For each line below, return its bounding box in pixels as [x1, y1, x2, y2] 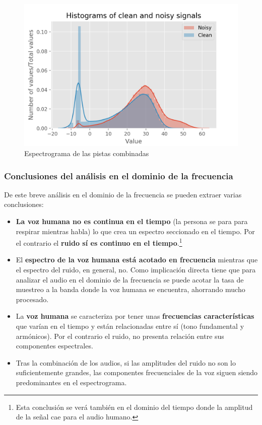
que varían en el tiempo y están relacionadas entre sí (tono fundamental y [16, 320, 244, 331]
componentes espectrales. [16, 340, 93, 351]
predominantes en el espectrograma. [16, 377, 127, 387]
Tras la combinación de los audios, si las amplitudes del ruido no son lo [16, 357, 236, 368]
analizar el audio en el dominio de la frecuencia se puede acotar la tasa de [16, 274, 244, 285]
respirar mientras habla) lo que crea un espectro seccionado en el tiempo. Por [16, 226, 255, 236]
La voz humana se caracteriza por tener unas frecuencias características [16, 311, 254, 321]
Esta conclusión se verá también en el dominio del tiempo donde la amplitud [16, 401, 253, 412]
